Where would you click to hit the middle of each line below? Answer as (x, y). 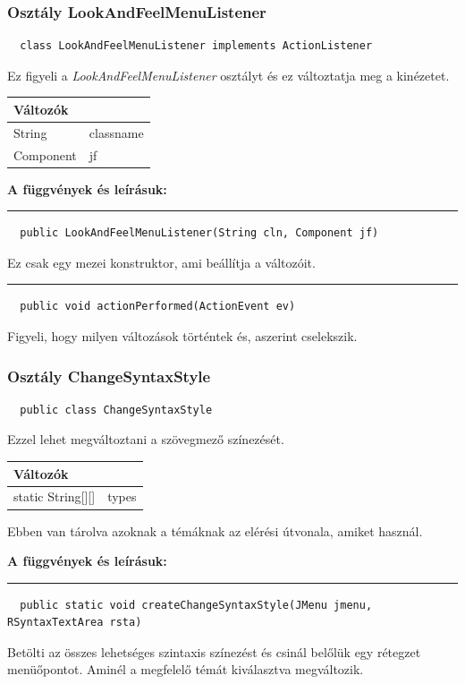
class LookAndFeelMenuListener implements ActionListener (196, 46)
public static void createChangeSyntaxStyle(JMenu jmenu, (196, 605)
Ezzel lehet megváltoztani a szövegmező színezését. (146, 439)
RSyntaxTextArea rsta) (75, 623)
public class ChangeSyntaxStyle (116, 410)
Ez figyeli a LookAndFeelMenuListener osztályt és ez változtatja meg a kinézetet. (228, 75)
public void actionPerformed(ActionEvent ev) (158, 307)
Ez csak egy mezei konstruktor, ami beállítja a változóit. (161, 262)
